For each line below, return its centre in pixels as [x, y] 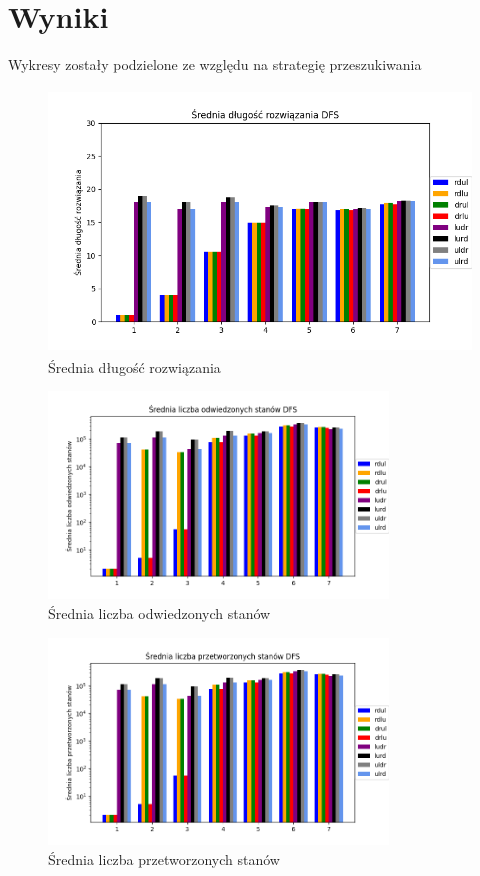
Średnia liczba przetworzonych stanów [164, 858]
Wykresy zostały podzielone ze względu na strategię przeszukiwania [215, 64]
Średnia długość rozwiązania [134, 366]
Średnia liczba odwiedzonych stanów [159, 612]
